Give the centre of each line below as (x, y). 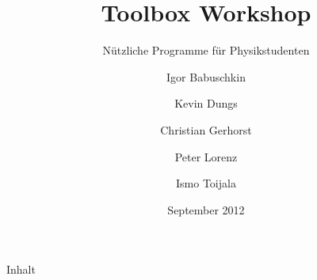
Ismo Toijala (206, 183)
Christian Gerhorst (206, 129)
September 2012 (206, 209)
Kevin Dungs (206, 103)
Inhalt (21, 269)
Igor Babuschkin (206, 76)
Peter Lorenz (206, 156)
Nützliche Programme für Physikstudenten (206, 50)
